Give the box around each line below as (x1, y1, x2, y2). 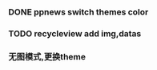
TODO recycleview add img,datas (8, 27, 142, 39)
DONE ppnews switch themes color (8, 6, 149, 18)
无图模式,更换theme (8, 51, 87, 62)
